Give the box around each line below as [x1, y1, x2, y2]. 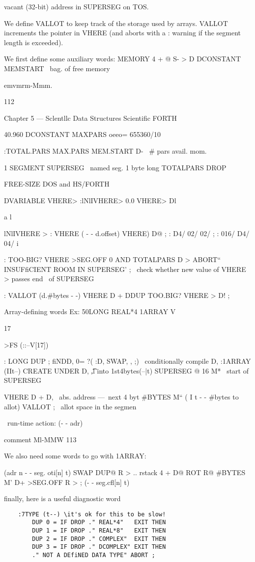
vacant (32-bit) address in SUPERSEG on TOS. [4, 1, 149, 11]
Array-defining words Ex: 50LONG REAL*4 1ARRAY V [4, 306, 176, 317]
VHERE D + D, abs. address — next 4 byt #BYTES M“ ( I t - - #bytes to [4, 392, 239, 402]
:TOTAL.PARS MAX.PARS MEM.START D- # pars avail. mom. [4, 145, 207, 156]
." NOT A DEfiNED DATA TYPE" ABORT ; [32, 552, 155, 559]
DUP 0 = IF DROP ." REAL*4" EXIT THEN [32, 519, 166, 526]
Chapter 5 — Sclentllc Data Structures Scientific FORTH [4, 112, 177, 123]
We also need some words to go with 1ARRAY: [4, 451, 146, 461]
